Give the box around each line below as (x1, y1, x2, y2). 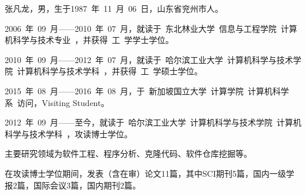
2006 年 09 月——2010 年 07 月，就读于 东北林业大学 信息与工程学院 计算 (5, 22, 297, 34)
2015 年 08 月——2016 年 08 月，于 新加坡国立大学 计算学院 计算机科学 (5, 84, 289, 97)
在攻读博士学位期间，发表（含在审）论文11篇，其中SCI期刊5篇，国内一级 (5, 167, 286, 179)
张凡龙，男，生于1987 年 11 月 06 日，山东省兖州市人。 (5, 2, 223, 14)
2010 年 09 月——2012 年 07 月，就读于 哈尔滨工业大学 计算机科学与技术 (5, 53, 293, 65)
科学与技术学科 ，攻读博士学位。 (5, 127, 132, 140)
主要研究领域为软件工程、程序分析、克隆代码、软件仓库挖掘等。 (5, 147, 252, 160)
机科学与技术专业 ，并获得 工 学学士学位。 (5, 34, 174, 46)
